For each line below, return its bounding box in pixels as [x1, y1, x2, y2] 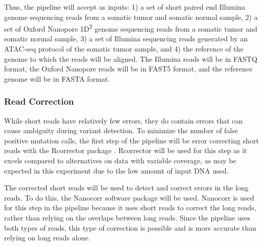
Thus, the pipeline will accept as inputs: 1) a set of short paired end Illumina [4, 2, 246, 12]
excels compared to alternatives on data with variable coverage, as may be [4, 155, 236, 165]
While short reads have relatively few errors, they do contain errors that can [4, 115, 243, 126]
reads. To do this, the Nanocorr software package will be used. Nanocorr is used [4, 192, 254, 203]
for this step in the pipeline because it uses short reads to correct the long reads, [4, 202, 256, 213]
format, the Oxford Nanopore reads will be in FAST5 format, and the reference [4, 63, 252, 74]
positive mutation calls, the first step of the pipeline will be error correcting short [4, 135, 259, 145]
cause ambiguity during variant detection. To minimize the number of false [4, 125, 238, 136]
